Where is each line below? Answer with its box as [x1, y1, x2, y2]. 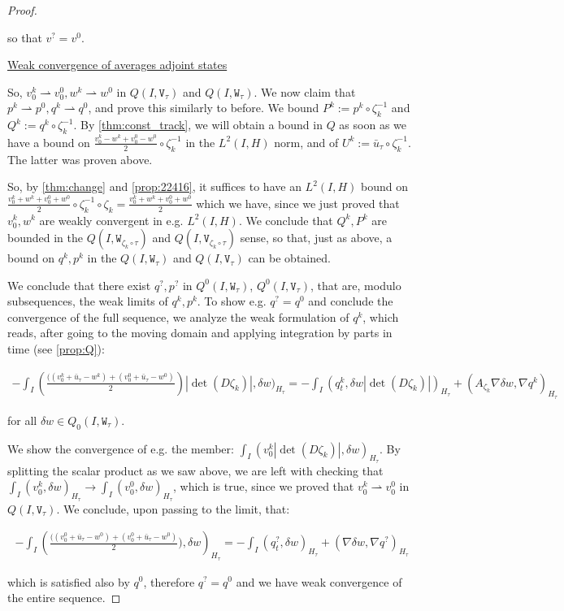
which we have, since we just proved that [196, 194, 400, 211]
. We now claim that [254, 83, 356, 100]
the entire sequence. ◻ [7, 589, 121, 606]
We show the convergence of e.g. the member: [7, 440, 234, 457]
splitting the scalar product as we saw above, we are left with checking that [7, 461, 384, 479]
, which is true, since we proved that [173, 478, 354, 495]
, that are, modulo [310, 276, 401, 293]
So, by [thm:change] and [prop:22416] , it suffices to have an [7, 178, 302, 195]
